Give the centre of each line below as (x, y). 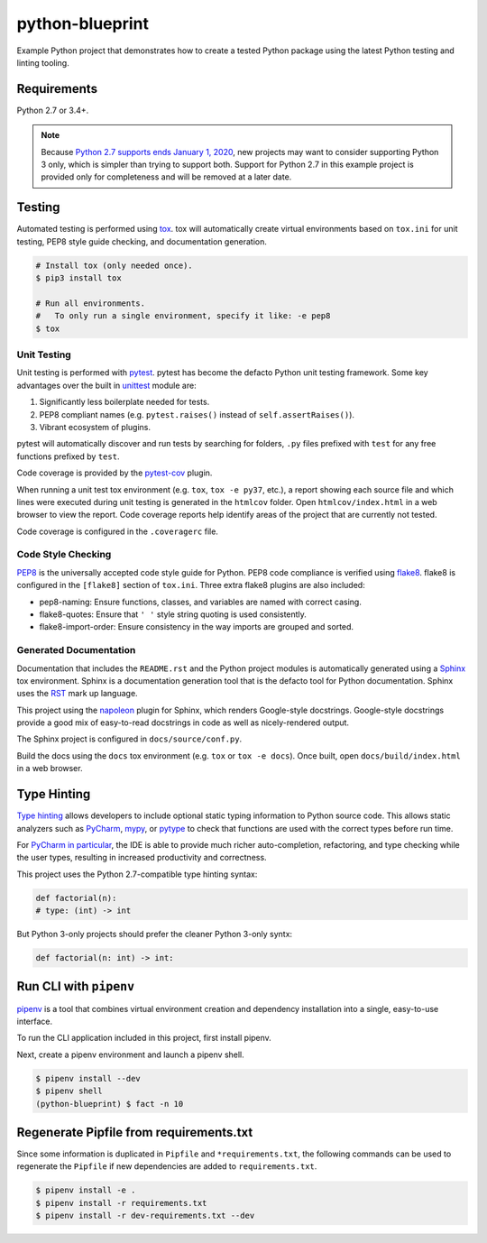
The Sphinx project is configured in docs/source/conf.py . (129, 739)
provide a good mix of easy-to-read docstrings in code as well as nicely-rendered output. (183, 723)
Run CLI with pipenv (76, 986)
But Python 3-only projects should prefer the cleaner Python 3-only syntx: (155, 935)
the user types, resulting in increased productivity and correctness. (142, 858)
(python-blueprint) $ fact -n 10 (110, 1104)
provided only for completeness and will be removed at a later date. (166, 177)
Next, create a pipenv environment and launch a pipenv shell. (131, 1054)
